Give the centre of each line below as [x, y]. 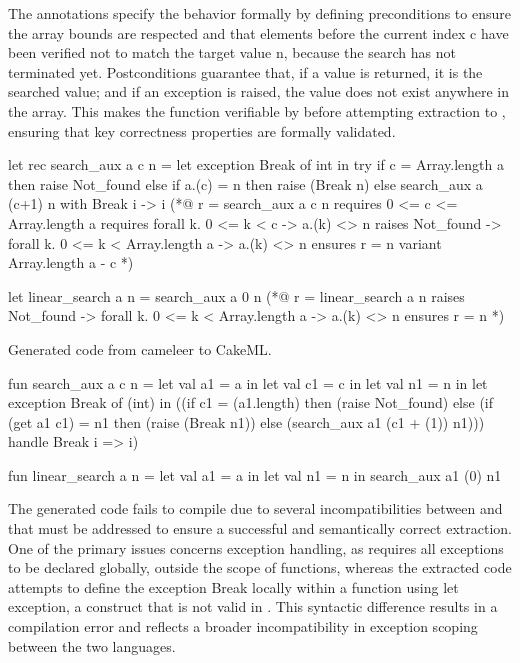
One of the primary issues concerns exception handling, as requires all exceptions [256, 547]
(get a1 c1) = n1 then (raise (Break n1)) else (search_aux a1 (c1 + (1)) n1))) [246, 421]
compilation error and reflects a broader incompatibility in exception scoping [243, 626]
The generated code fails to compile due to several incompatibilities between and [255, 508]
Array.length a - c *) [71, 262]
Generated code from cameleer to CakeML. [140, 348]
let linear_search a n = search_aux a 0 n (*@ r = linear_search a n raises [236, 295]
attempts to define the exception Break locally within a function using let [233, 586]
